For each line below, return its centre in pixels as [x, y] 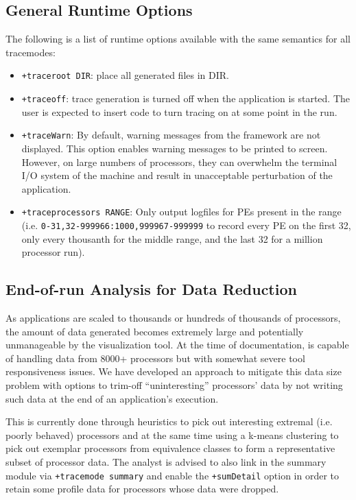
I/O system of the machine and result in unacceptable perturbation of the [177, 175]
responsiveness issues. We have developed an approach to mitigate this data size [174, 371]
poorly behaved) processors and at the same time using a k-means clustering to [172, 434]
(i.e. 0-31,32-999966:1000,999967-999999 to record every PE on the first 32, [186, 225]
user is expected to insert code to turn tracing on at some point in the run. [179, 111]
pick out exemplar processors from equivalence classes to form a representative [170, 448]
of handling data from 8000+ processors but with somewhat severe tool [155, 358]
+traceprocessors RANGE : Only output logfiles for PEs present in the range [181, 212]
